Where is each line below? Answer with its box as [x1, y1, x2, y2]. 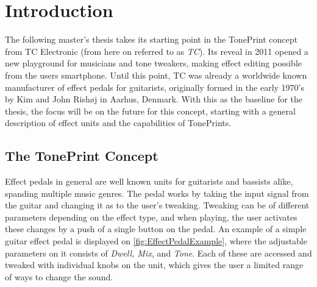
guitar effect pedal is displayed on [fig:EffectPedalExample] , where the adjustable [5, 235, 307, 247]
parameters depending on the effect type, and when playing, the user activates [5, 210, 297, 223]
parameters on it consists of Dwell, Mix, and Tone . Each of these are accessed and [5, 246, 312, 259]
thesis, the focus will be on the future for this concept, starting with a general [5, 104, 296, 117]
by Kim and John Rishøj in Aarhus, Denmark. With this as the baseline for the [5, 93, 303, 105]
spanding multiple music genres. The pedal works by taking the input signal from [5, 186, 309, 199]
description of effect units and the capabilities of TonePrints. [5, 116, 232, 129]
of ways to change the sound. [5, 270, 113, 283]
